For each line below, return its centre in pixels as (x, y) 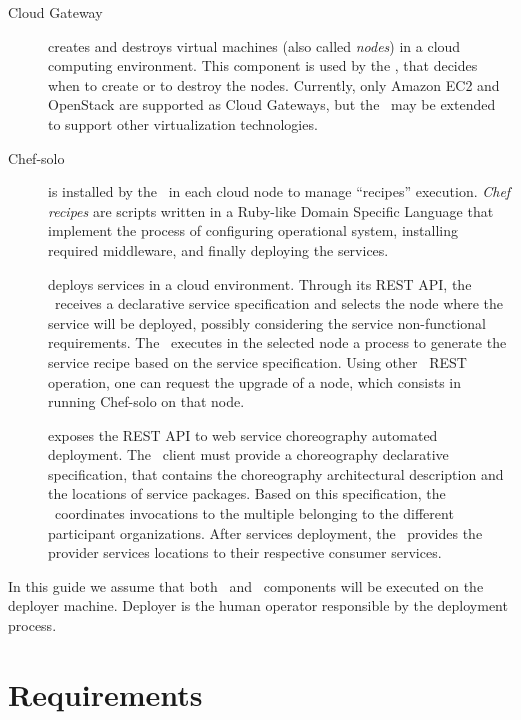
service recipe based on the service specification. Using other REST (257, 361)
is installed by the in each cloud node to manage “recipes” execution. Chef (279, 191)
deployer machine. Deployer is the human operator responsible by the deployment (258, 605)
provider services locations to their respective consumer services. (245, 552)
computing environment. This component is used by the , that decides (263, 65)
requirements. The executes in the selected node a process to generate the (277, 342)
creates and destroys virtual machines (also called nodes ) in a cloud (254, 45)
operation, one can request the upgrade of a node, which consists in (255, 381)
